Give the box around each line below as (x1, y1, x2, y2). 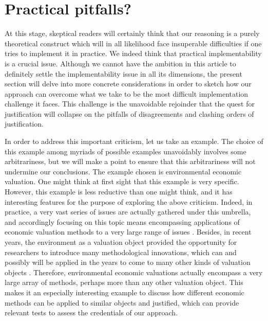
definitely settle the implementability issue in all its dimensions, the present (5, 68, 242, 79)
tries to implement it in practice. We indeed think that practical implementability (5, 48, 262, 59)
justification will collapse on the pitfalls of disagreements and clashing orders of (5, 108, 254, 119)
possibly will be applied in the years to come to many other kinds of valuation (5, 257, 251, 267)
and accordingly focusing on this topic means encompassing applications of (5, 216, 240, 227)
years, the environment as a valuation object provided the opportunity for (5, 237, 237, 247)
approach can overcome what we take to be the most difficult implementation (5, 88, 248, 99)
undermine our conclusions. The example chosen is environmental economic (5, 166, 242, 176)
